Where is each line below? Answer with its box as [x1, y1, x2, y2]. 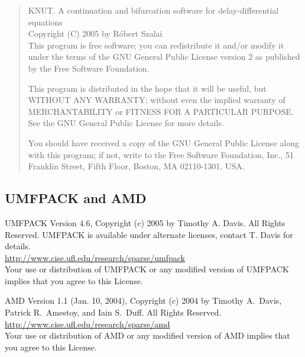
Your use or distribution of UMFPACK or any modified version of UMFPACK [5, 263, 289, 275]
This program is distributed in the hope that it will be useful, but [28, 82, 267, 94]
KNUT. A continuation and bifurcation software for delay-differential [28, 4, 279, 16]
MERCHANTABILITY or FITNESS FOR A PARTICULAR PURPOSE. [28, 105, 294, 117]
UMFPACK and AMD [5, 189, 147, 207]
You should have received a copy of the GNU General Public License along [28, 136, 299, 149]
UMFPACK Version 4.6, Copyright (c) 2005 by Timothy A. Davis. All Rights [5, 216, 285, 229]
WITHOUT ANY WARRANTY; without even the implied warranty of [28, 94, 285, 106]
